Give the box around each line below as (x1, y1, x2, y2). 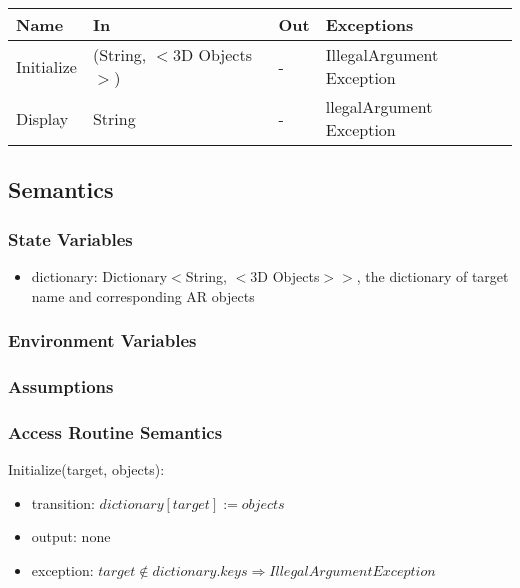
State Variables (8, 226, 133, 251)
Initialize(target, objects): (8, 459, 165, 480)
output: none (31, 526, 111, 547)
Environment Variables (8, 328, 197, 353)
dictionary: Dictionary (31, 266, 168, 286)
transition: (31, 492, 95, 513)
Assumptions (8, 373, 114, 398)
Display (16, 106, 69, 130)
